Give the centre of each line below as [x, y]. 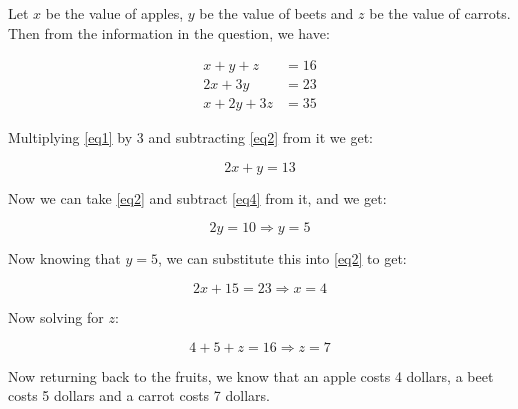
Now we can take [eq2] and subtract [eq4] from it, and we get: [197, 197]
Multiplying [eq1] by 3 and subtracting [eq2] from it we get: [191, 137]
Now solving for [56, 317]
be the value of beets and [276, 13]
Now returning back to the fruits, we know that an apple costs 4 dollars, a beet [251, 375]
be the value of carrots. [440, 13]
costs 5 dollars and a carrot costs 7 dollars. [139, 395]
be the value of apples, [114, 13]
